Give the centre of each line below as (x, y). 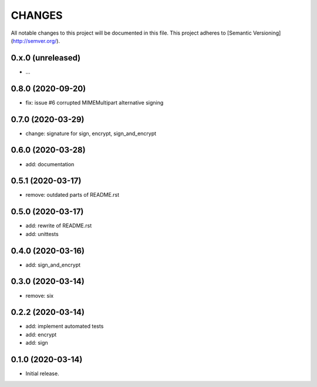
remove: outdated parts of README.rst (72, 195)
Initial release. (42, 373)
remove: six (40, 295)
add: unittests (42, 234)
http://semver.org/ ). (36, 41)
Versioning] (267, 33)
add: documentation (50, 164)
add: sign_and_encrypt (53, 265)
